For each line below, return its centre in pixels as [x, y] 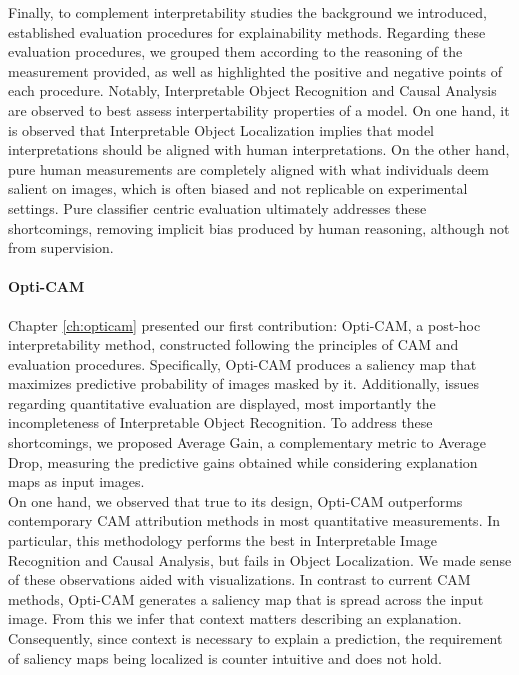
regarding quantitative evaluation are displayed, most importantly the [222, 402]
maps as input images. [76, 481]
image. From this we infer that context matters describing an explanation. [235, 618]
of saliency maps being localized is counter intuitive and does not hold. [225, 657]
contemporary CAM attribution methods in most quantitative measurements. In [254, 520]
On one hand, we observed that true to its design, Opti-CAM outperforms [235, 500]
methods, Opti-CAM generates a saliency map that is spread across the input [246, 598]
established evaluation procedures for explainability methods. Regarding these [247, 31]
